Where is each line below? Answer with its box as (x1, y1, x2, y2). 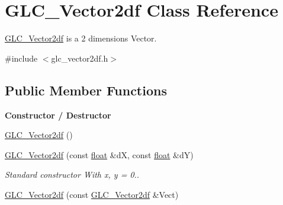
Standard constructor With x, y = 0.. (5, 168, 140, 181)
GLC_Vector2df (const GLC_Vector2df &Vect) (5, 188, 179, 200)
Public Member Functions (5, 81, 167, 99)
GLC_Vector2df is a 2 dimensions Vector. (5, 32, 157, 44)
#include (5, 52, 38, 64)
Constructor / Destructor (5, 108, 111, 121)
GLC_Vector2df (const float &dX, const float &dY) (5, 148, 194, 161)
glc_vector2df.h (51, 52, 108, 64)
